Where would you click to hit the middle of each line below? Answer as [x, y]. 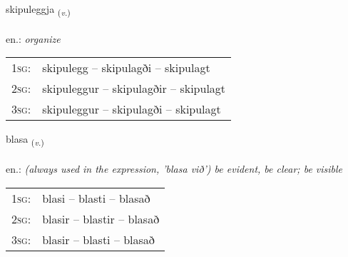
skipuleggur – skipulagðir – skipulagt [134, 89]
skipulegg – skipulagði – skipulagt [126, 68]
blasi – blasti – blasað [96, 198]
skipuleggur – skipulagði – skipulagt [132, 109]
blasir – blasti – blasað [98, 239]
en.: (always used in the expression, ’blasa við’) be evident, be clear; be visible [174, 169]
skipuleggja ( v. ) [38, 10]
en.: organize [33, 38]
